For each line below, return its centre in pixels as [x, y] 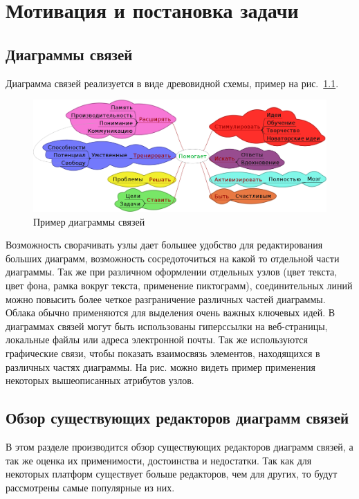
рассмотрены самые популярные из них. [90, 487]
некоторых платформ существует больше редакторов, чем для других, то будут [172, 474]
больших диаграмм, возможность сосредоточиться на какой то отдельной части [173, 258]
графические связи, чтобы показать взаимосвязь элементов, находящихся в [163, 353]
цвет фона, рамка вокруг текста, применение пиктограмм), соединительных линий [179, 285]
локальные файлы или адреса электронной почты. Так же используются [157, 339]
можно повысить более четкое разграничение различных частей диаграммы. [166, 299]
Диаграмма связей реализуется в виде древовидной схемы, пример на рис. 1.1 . [172, 83]
